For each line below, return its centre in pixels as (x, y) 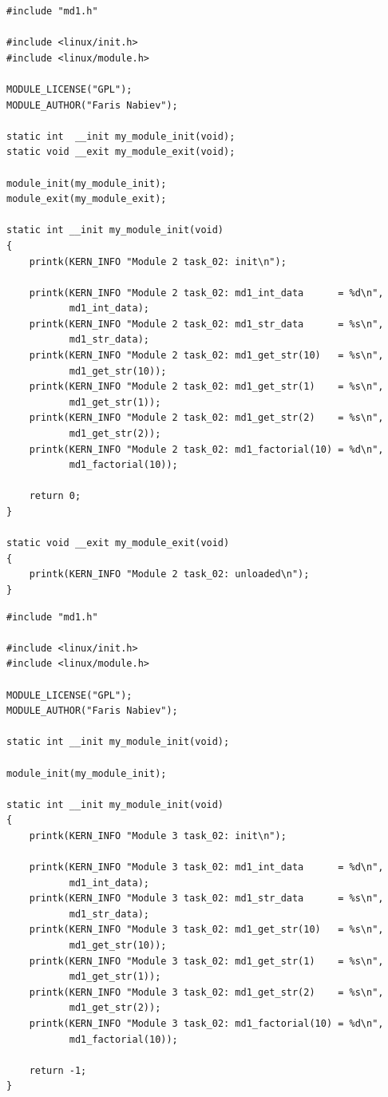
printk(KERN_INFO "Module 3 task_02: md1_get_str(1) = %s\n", (206, 961)
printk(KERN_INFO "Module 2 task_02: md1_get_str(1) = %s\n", (206, 387)
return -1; (58, 1070)
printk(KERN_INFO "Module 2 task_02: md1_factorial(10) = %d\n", (206, 449)
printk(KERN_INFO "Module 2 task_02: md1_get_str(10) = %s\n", (206, 356)
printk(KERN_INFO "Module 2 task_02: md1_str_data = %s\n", (206, 324)
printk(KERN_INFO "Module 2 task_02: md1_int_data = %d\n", (206, 293)
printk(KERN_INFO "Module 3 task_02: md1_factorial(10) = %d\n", (206, 1024)
